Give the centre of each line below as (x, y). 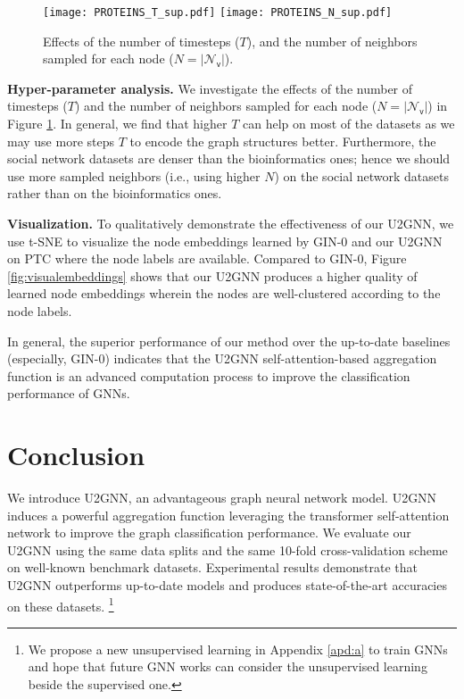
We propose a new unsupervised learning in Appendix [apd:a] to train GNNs (238, 649)
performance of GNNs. (69, 393)
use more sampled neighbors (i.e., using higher (134, 175)
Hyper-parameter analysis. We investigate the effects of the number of (210, 88)
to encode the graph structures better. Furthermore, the (283, 141)
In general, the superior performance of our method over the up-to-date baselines (229, 341)
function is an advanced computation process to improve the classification (209, 375)
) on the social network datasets (361, 175)
